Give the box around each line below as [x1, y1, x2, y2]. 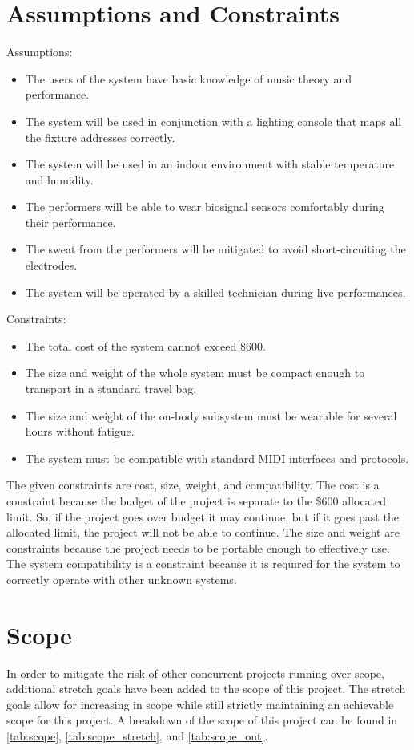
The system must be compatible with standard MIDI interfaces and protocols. [25, 449, 409, 466]
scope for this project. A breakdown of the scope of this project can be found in [6, 711, 398, 728]
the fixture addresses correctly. [25, 128, 175, 145]
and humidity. [25, 171, 94, 188]
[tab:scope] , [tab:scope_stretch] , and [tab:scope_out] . [6, 728, 268, 744]
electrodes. [25, 257, 78, 274]
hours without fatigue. [25, 423, 135, 440]
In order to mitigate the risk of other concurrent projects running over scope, [6, 664, 384, 681]
